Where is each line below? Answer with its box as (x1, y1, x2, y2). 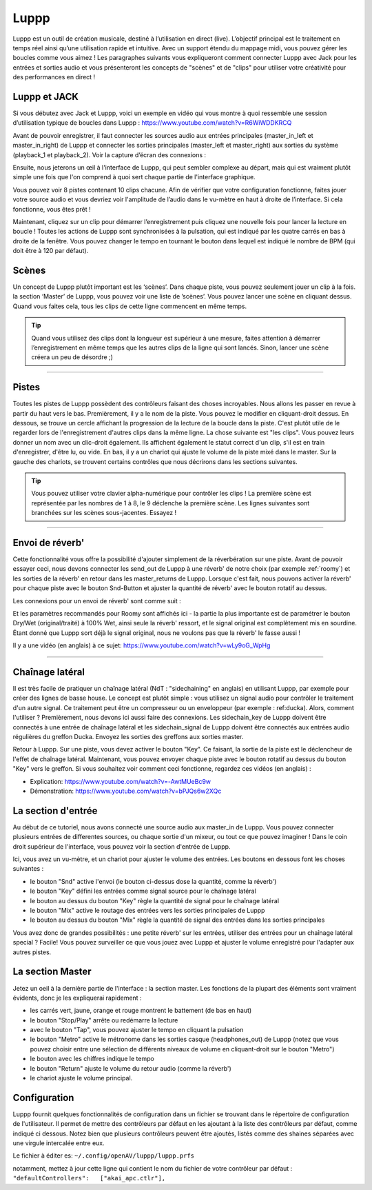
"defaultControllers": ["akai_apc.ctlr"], (12, 1174, 166, 1182)
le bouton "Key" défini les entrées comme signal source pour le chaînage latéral (30, 887, 256, 896)
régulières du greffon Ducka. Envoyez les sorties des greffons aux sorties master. (12, 733, 244, 741)
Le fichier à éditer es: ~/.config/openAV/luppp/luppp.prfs (12, 1151, 195, 1160)
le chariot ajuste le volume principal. (30, 1074, 133, 1082)
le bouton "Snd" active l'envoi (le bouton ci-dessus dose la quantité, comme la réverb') (30, 877, 277, 885)
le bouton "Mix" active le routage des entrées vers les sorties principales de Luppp (30, 907, 265, 915)
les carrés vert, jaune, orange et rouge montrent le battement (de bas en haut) (30, 1007, 252, 1015)
